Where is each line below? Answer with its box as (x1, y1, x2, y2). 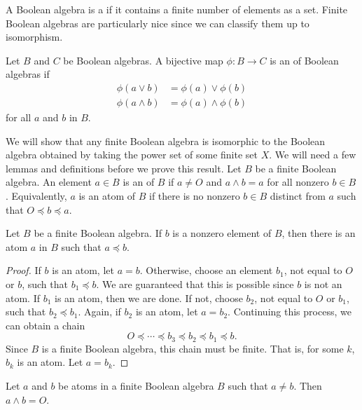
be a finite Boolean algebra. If (34, 226, 162, 240)
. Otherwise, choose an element (139, 263, 273, 278)
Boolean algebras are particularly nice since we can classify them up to (6, 15, 309, 30)
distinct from (270, 189, 326, 203)
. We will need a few (269, 147, 356, 162)
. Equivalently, (6, 189, 67, 203)
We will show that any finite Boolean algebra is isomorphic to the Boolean (6, 133, 326, 148)
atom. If (6, 290, 40, 305)
